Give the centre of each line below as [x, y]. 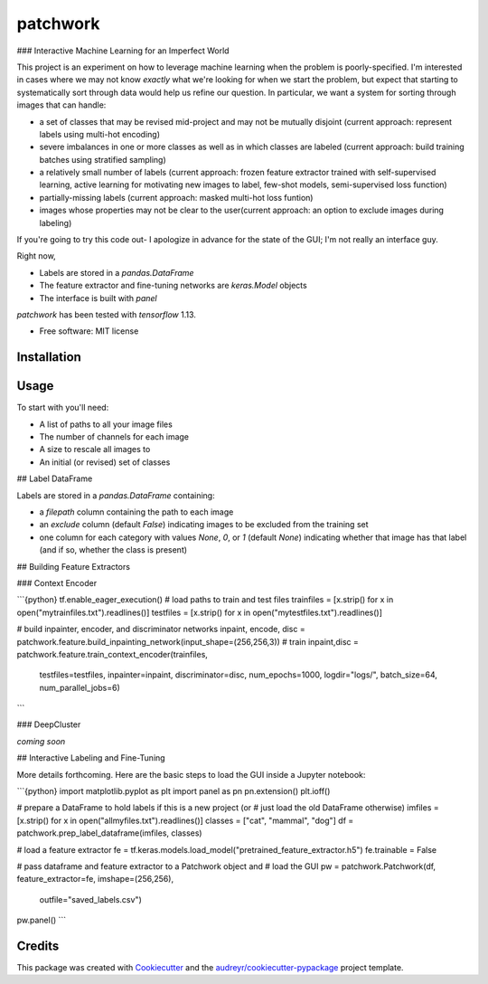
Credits [38, 946]
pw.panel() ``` [42, 920]
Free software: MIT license [89, 331]
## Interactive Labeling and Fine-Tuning [91, 758]
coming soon [41, 741]
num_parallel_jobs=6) [80, 687]
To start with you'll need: [63, 408]
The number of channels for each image [114, 437]
